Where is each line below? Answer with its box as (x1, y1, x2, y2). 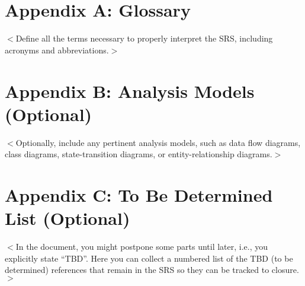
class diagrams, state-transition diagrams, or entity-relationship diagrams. (5, 148, 272, 160)
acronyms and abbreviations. (5, 43, 109, 56)
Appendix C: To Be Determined (5, 183, 273, 206)
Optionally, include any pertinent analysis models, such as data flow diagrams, (15, 136, 301, 148)
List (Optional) (5, 206, 130, 230)
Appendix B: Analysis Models (5, 78, 255, 103)
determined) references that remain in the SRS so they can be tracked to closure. (5, 263, 299, 276)
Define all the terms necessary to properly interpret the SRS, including (15, 32, 273, 45)
